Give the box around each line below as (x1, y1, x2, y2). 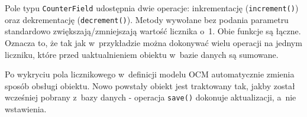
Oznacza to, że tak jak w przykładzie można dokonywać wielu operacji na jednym (5, 36, 302, 48)
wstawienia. (5, 102, 47, 115)
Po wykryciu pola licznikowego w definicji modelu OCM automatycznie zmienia (5, 68, 295, 80)
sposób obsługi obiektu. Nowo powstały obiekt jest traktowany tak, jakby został (5, 79, 295, 92)
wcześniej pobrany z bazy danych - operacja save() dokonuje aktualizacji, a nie (5, 91, 296, 103)
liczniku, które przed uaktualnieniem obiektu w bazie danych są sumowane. (5, 48, 279, 60)
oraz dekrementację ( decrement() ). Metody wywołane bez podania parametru (5, 13, 289, 25)
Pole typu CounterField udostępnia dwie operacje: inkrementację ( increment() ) (5, 2, 299, 14)
